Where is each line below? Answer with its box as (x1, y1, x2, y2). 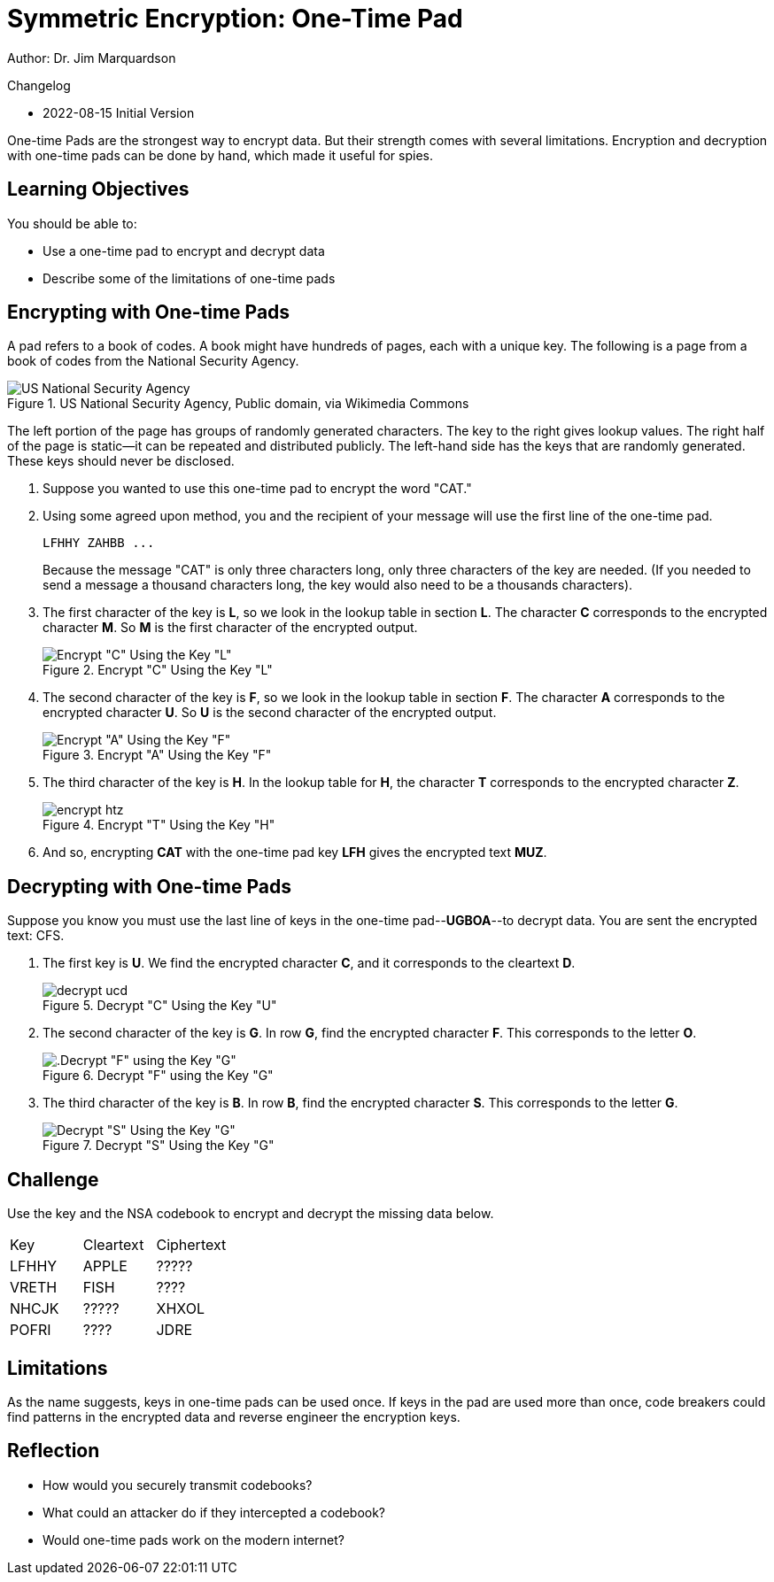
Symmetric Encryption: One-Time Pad (7, 4, 463, 34)
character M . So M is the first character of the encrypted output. (43, 620, 418, 636)
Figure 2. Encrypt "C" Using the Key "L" (43, 662, 273, 678)
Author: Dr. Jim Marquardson (7, 50, 176, 66)
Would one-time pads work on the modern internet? (43, 1532, 345, 1547)
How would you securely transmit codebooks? (43, 1477, 313, 1493)
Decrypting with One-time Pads (7, 875, 291, 898)
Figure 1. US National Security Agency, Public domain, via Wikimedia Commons (7, 396, 469, 412)
